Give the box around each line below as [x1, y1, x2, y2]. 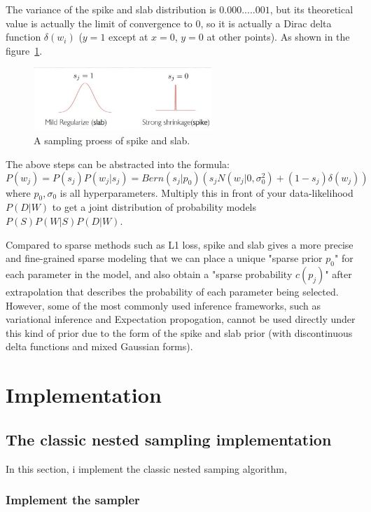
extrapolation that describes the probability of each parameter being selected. [6, 284, 339, 298]
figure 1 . [6, 43, 43, 57]
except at [108, 29, 148, 44]
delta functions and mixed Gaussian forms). [6, 339, 193, 354]
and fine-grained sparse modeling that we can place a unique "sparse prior [6, 251, 323, 265]
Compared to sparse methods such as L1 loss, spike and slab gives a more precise [6, 237, 353, 251]
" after [325, 266, 352, 281]
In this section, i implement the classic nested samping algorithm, [6, 461, 287, 476]
